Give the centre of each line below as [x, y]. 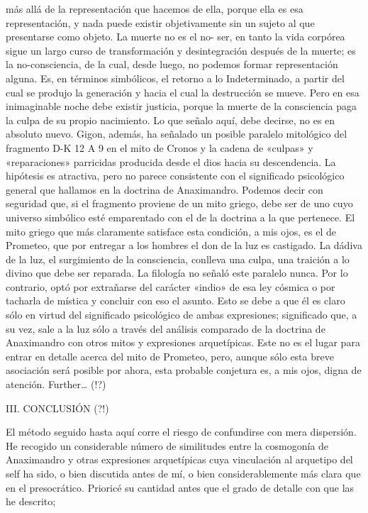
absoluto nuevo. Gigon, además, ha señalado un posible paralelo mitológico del [177, 134]
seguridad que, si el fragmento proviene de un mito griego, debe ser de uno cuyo [179, 203]
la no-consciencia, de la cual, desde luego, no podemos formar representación [172, 64]
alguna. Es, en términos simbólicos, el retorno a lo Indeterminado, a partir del [175, 78]
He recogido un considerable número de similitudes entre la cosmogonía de [167, 445]
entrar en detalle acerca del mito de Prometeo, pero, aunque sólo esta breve [170, 356]
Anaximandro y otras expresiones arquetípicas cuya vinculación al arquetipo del [179, 459]
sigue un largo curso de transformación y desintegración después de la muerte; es [181, 50]
